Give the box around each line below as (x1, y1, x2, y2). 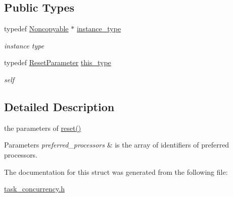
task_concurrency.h (4, 183, 65, 194)
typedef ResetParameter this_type (4, 57, 111, 68)
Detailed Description (4, 98, 115, 114)
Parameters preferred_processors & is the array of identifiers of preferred (4, 139, 229, 150)
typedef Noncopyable (4, 23, 69, 34)
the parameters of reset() (4, 122, 81, 133)
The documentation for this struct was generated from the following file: (4, 166, 228, 177)
